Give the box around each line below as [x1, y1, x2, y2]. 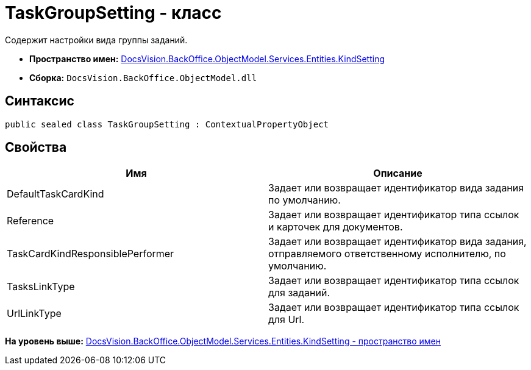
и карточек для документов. [268, 221, 403, 233]
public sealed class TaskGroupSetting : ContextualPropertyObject [5, 119, 329, 129]
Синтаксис [5, 93, 74, 109]
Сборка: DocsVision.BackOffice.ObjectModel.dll [29, 72, 257, 83]
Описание [373, 167, 422, 180]
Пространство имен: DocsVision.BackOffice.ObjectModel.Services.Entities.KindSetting [29, 53, 385, 64]
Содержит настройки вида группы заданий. [5, 34, 188, 45]
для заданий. [268, 286, 330, 299]
